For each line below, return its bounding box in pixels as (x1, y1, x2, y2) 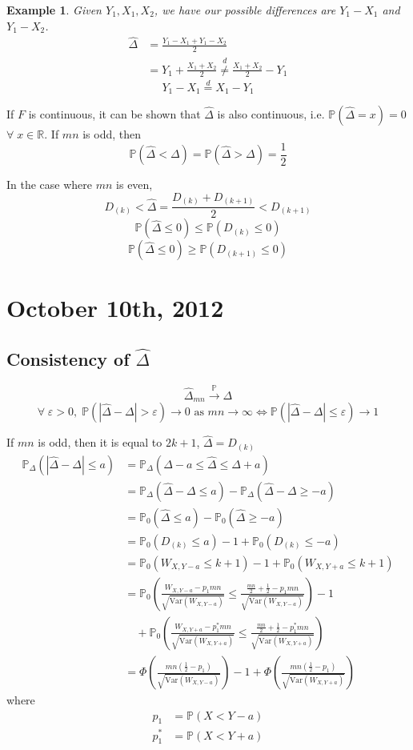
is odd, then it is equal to (38, 434, 162, 451)
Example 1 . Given (6, 2, 102, 18)
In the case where (6, 176, 93, 193)
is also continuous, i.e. (217, 106, 325, 122)
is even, (116, 176, 153, 193)
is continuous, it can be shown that (28, 106, 201, 122)
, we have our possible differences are (154, 2, 336, 18)
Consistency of (6, 346, 130, 371)
